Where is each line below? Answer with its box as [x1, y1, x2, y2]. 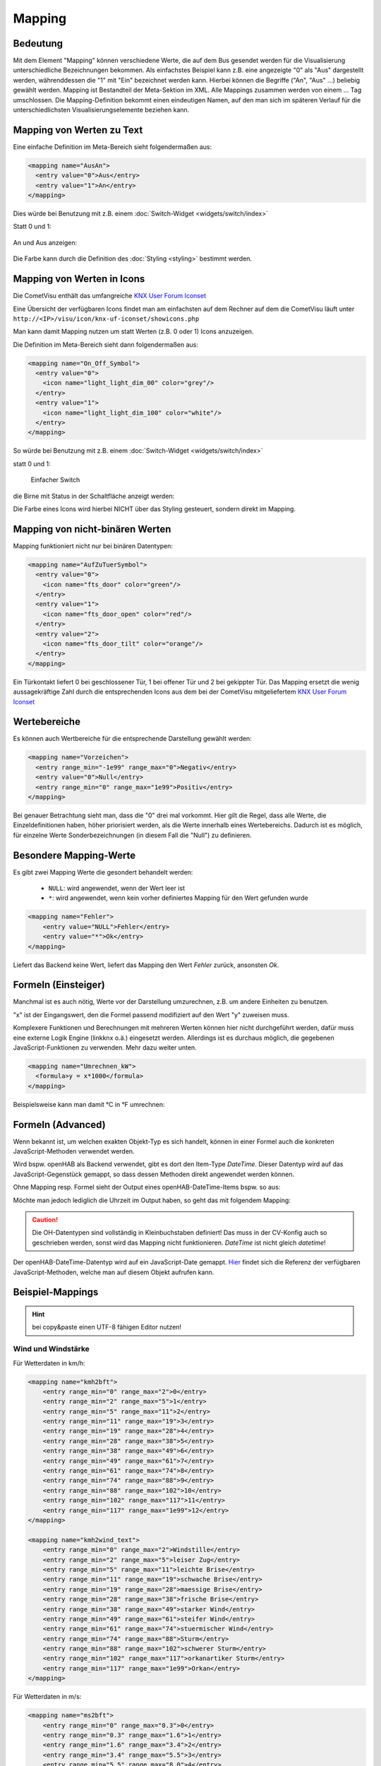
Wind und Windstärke [13, 1344, 90, 1354]
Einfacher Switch [30, 475, 80, 484]
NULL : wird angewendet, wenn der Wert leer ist [48, 884, 185, 893]
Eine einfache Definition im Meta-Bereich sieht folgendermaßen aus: [13, 142, 212, 151]
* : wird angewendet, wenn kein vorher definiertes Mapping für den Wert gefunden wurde [48, 894, 308, 902]
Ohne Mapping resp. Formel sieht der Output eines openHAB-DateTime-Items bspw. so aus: [13, 1183, 281, 1192]
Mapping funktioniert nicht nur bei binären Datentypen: [13, 541, 173, 550]
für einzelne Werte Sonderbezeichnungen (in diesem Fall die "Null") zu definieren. [13, 831, 252, 839]
